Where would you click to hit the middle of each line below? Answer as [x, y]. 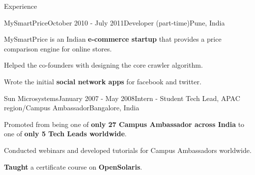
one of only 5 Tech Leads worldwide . [65, 134]
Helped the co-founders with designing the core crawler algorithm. [103, 65]
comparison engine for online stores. [58, 48]
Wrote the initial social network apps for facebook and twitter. [103, 81]
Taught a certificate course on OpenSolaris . [73, 166]
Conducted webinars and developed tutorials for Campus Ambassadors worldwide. [128, 150]
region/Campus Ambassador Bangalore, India [72, 108]
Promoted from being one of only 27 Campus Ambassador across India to [124, 124]
